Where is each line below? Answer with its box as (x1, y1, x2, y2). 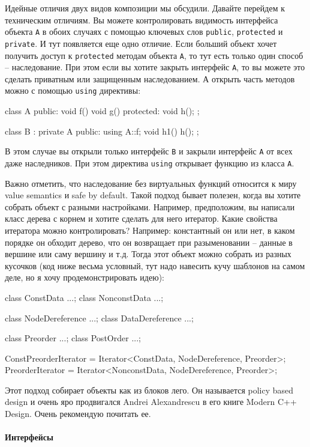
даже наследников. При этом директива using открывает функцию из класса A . (5, 156, 294, 169)
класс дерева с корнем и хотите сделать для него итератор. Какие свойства (5, 212, 278, 225)
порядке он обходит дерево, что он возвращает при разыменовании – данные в (5, 236, 293, 248)
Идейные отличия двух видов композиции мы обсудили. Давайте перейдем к (5, 2, 285, 14)
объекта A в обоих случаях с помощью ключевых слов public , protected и (5, 25, 283, 38)
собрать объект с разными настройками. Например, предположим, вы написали (5, 200, 295, 213)
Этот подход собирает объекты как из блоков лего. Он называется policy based (5, 383, 294, 396)
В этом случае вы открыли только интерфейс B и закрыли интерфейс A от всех (5, 145, 293, 157)
